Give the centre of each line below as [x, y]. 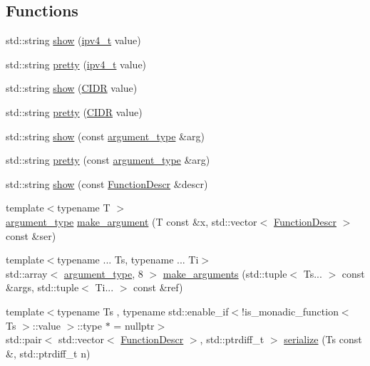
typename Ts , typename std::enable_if [143, 311]
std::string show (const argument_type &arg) [105, 136]
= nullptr [134, 325]
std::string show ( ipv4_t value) [73, 40]
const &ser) [31, 235]
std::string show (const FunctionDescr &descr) [107, 183]
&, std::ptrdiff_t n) [48, 353]
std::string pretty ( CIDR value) [74, 111]
